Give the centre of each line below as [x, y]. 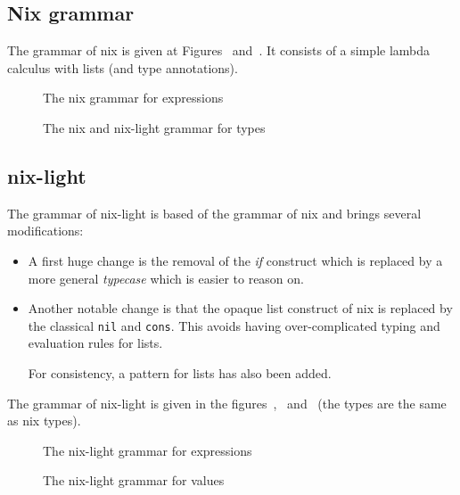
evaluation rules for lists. [95, 343]
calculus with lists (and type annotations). [123, 67]
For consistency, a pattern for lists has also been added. [180, 373]
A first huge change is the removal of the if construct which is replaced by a [235, 260]
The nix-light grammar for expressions [148, 450]
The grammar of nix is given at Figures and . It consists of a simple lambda [219, 50]
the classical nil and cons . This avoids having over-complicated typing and [234, 325]
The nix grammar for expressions [133, 98]
